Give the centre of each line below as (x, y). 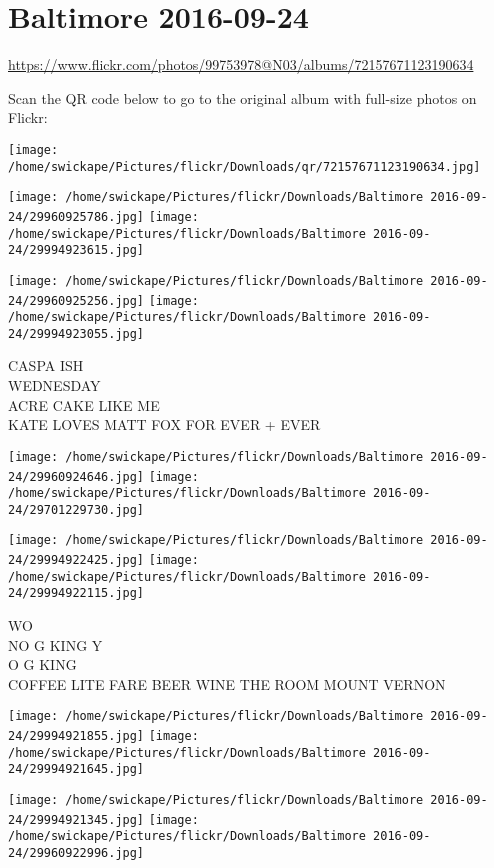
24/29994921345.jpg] (76, 819)
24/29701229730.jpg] (76, 509)
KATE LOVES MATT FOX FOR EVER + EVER (164, 424)
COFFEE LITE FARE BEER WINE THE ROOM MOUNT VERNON (227, 683)
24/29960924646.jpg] (76, 476)
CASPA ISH (46, 365)
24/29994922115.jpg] (76, 593)
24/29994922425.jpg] (76, 560)
